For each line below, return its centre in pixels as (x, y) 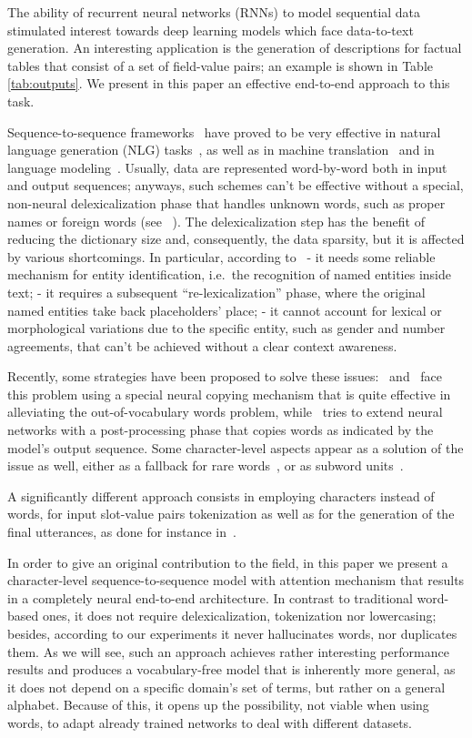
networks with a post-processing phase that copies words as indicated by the (221, 430)
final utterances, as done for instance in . (122, 532)
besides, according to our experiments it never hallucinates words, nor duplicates (232, 633)
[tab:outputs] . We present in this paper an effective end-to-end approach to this (229, 83)
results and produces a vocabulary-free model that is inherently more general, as (231, 669)
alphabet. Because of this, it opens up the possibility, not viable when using (218, 705)
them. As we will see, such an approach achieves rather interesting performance (228, 651)
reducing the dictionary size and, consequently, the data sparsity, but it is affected (236, 239)
